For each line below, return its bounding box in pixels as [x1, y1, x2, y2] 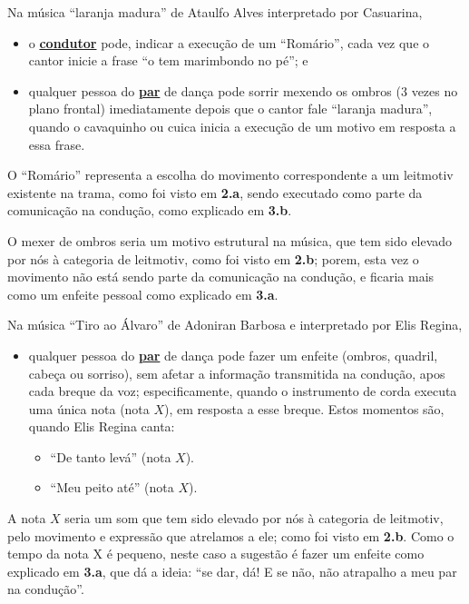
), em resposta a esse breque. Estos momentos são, [164, 399, 445, 418]
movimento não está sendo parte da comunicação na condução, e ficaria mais [7, 267, 435, 286]
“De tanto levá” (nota [50, 447, 171, 466]
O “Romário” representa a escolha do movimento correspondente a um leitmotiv [7, 165, 454, 184]
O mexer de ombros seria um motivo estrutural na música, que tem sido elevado [7, 231, 453, 250]
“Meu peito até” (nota [50, 478, 174, 497]
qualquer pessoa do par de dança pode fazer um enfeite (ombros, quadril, [28, 345, 438, 364]
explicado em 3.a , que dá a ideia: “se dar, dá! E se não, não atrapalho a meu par [7, 561, 457, 580]
